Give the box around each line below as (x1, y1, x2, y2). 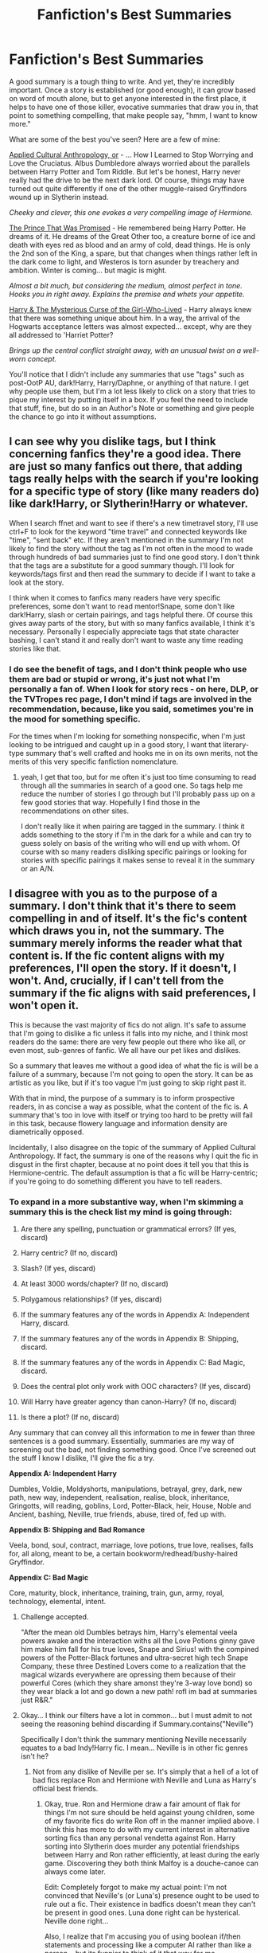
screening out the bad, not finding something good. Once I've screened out (9, 1445, 257, 1454)
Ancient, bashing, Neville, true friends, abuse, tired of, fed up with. (9, 1509, 227, 1519)
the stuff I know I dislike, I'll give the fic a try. (9, 1454, 155, 1463)
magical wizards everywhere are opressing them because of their (20, 1670, 236, 1680)
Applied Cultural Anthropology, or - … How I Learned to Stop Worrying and (9, 150, 254, 159)
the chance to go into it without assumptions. (9, 412, 157, 421)
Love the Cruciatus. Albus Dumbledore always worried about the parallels (9, 158, 251, 168)
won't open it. (9, 999, 79, 1012)
